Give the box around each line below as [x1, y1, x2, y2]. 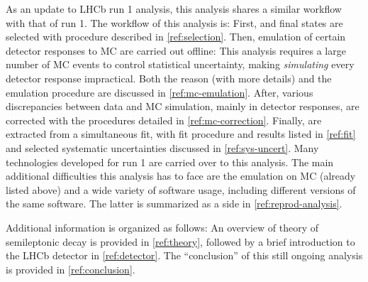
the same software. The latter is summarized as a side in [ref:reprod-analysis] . [6, 196, 342, 211]
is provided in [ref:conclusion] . [6, 261, 135, 276]
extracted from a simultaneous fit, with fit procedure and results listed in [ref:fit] [6, 126, 356, 141]
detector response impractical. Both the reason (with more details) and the [6, 70, 332, 85]
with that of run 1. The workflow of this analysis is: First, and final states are [6, 15, 343, 30]
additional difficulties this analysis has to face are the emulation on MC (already [6, 168, 356, 183]
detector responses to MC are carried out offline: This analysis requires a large [6, 43, 346, 58]
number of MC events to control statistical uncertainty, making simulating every [6, 57, 355, 72]
